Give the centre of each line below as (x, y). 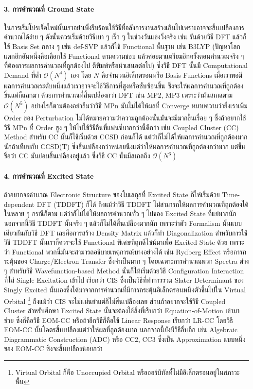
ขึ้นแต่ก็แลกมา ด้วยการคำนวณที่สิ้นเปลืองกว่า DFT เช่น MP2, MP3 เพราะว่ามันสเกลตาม (118, 95)
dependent (19, 204)
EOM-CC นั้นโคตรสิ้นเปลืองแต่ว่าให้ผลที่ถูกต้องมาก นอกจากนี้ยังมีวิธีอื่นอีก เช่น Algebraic (121, 330)
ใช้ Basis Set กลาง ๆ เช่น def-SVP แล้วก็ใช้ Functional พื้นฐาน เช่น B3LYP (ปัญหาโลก (122, 46)
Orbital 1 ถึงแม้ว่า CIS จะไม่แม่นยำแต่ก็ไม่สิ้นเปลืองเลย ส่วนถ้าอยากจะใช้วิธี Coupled (115, 300)
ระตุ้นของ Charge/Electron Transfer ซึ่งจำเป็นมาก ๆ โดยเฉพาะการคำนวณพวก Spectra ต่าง (126, 261)
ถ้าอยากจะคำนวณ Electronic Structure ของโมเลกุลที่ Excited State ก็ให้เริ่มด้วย (112, 194)
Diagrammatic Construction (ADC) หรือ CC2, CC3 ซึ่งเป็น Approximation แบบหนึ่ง (125, 339)
